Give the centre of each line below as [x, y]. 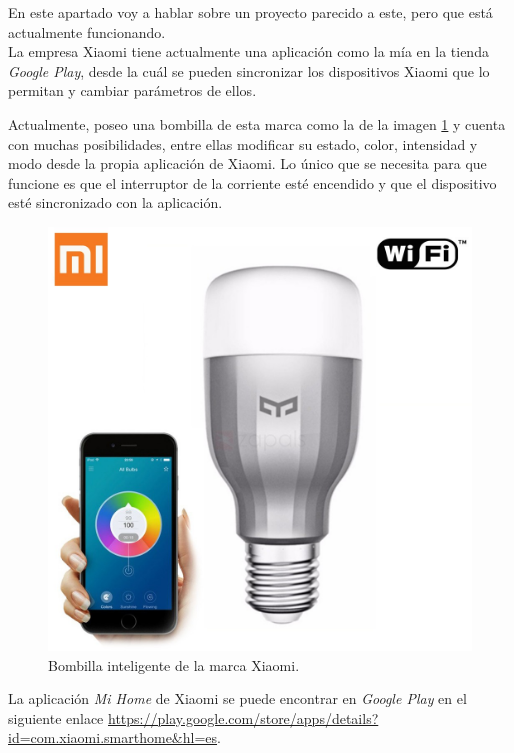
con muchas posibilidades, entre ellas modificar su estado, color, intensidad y [243, 143]
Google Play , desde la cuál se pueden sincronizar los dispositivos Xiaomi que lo [249, 70]
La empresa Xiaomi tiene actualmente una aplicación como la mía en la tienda [248, 51]
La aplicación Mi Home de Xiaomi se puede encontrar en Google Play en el [237, 698]
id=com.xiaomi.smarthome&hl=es [113, 737]
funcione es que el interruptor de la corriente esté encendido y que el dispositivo [252, 182]
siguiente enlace [56, 717]
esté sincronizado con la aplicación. [115, 202]
